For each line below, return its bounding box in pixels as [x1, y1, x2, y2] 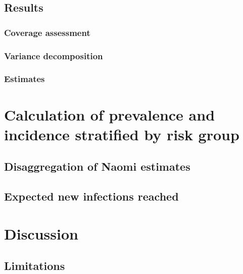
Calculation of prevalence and [4, 104, 215, 125]
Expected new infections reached [4, 188, 179, 204]
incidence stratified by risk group [4, 124, 239, 144]
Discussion [4, 223, 78, 244]
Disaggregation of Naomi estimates [4, 159, 190, 174]
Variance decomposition [4, 49, 103, 62]
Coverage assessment [4, 26, 90, 38]
